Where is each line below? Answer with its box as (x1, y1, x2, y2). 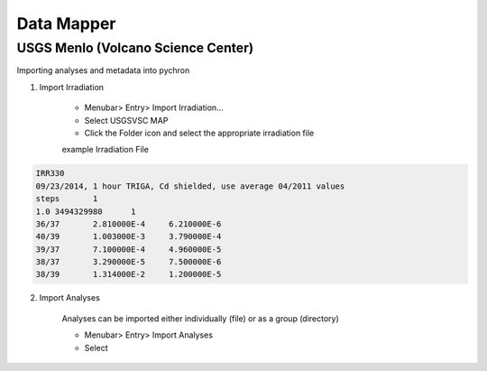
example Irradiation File (61, 144, 149, 155)
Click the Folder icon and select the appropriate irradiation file (84, 127, 315, 138)
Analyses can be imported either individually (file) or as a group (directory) (61, 312, 340, 324)
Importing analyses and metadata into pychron (16, 65, 190, 76)
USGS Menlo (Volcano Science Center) (16, 40, 254, 56)
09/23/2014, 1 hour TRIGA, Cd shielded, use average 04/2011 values (35, 181, 345, 191)
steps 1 (35, 194, 98, 204)
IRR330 (35, 168, 65, 179)
